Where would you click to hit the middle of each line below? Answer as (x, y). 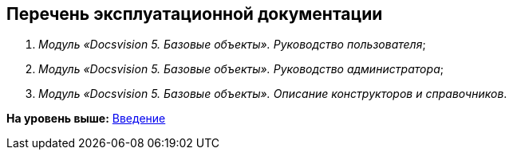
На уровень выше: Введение (86, 119)
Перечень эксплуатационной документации (195, 14)
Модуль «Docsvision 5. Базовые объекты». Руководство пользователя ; (232, 45)
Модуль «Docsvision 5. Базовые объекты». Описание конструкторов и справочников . (273, 94)
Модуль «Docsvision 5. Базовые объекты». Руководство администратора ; (241, 69)
